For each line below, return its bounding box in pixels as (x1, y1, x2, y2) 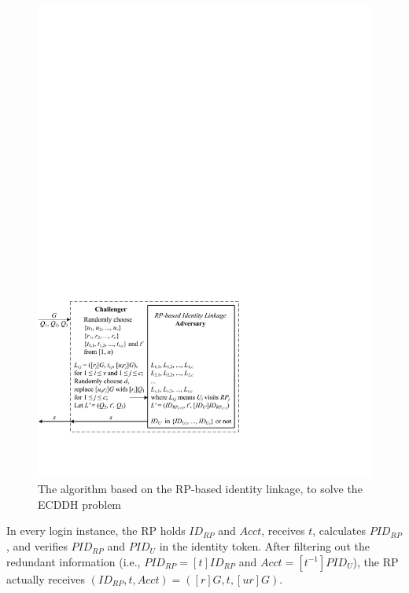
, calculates (312, 522, 367, 539)
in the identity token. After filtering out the (159, 538, 370, 554)
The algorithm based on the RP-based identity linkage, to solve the (38, 481, 363, 497)
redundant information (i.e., (6, 553, 141, 569)
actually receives (6, 570, 86, 587)
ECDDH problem (38, 495, 122, 512)
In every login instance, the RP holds (6, 522, 186, 539)
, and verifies (6, 538, 68, 554)
